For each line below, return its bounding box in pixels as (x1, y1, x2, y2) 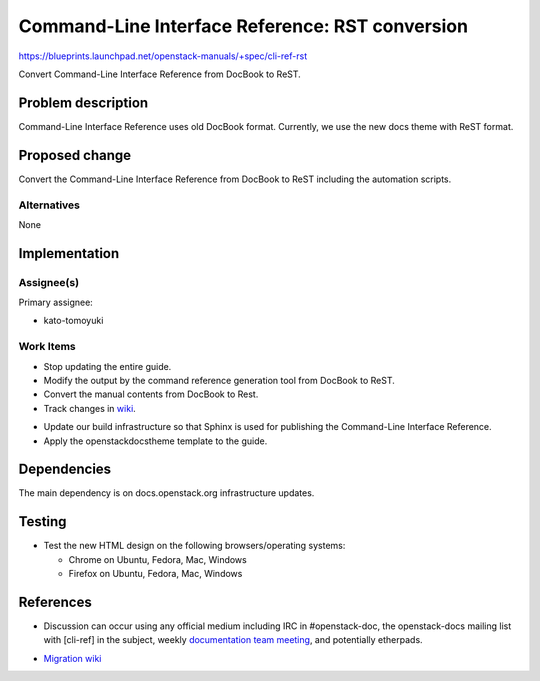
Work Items (18, 340, 76, 354)
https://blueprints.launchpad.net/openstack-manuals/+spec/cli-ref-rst (18, 50, 308, 62)
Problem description (18, 94, 149, 111)
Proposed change (18, 146, 132, 164)
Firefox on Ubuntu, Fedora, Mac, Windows (68, 568, 243, 580)
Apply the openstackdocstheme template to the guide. (43, 435, 268, 447)
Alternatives (18, 198, 80, 212)
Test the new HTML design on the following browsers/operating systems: (43, 540, 346, 552)
